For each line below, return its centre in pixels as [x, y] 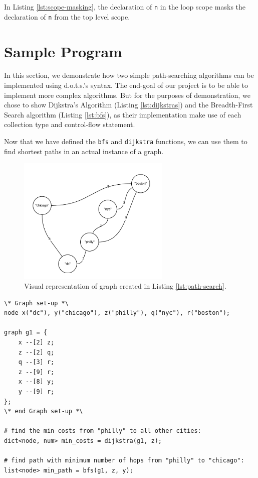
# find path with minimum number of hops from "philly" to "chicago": [124, 461]
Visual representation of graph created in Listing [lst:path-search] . [125, 285]
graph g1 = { [26, 333]
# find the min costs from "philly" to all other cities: [103, 431]
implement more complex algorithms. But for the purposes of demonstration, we [127, 95]
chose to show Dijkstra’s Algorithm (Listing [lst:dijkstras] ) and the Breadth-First [128, 105]
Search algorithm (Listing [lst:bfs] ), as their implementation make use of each [123, 114]
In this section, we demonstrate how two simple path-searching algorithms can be [129, 75]
